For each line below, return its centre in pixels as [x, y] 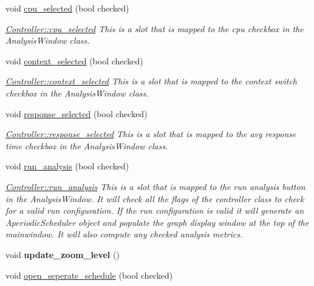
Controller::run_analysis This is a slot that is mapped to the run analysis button [155, 186]
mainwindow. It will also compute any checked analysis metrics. [124, 234]
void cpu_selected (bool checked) [67, 8]
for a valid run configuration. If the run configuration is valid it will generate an [155, 210]
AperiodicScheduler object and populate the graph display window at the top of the [157, 222]
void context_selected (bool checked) [74, 60]
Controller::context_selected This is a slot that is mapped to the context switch [151, 81]
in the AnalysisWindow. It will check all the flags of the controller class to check [155, 198]
